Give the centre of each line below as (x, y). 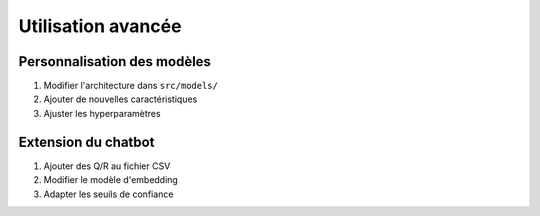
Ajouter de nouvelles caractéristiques (120, 99)
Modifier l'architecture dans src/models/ (131, 86)
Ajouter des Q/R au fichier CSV (107, 166)
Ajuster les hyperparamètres (102, 113)
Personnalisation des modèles (115, 61)
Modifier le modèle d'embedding (111, 180)
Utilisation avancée (100, 26)
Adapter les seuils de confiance (108, 194)
